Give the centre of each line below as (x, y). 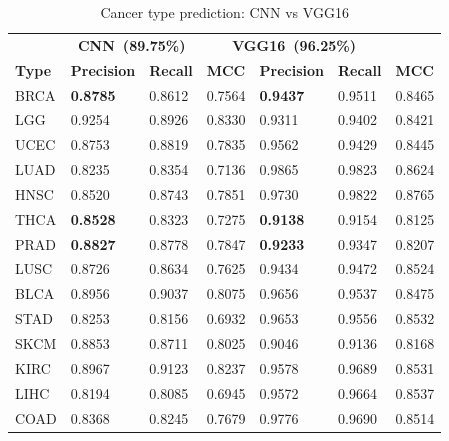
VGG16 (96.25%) (294, 44)
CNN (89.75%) (131, 44)
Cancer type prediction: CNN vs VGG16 (224, 12)
